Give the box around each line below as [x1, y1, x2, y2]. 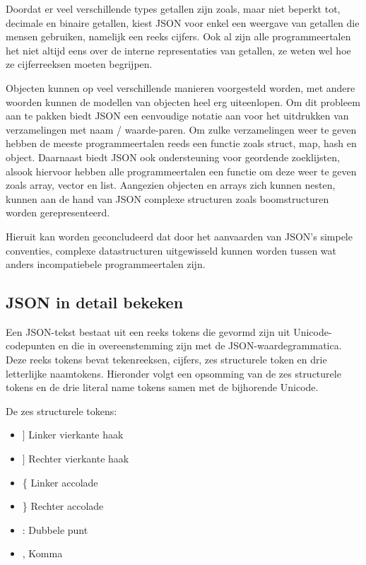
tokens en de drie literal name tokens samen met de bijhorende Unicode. [6, 380, 319, 395]
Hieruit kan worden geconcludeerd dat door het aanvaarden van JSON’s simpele [6, 228, 353, 243]
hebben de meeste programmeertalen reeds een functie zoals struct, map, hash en [6, 136, 357, 151]
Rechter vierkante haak [28, 451, 129, 466]
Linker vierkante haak [28, 427, 124, 442]
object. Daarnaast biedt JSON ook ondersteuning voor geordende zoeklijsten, [6, 149, 340, 164]
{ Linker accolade [22, 474, 98, 489]
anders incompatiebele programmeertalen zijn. [6, 257, 206, 272]
